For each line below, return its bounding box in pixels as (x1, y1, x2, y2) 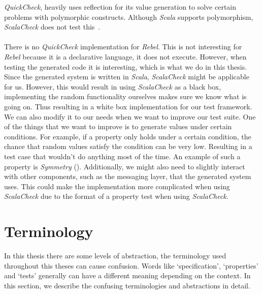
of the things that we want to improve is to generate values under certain (4, 121, 232, 132)
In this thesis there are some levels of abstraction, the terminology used (4, 250, 226, 260)
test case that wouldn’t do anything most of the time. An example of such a (4, 151, 241, 161)
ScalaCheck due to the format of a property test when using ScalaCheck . (4, 191, 228, 201)
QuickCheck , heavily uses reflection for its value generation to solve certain (4, 2, 237, 12)
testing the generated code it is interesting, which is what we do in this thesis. (4, 61, 247, 72)
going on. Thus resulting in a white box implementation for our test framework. (4, 101, 252, 111)
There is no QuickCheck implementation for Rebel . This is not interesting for (4, 41, 242, 52)
